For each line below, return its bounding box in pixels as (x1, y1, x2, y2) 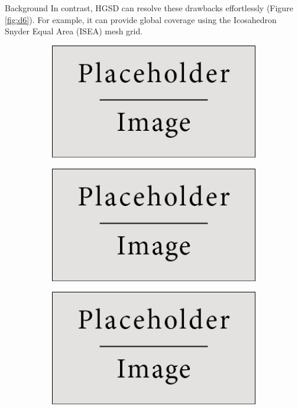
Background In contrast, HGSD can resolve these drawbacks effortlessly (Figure (5, 2, 293, 14)
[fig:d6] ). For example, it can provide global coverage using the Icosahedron (5, 13, 277, 25)
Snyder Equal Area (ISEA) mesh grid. (5, 25, 143, 37)
